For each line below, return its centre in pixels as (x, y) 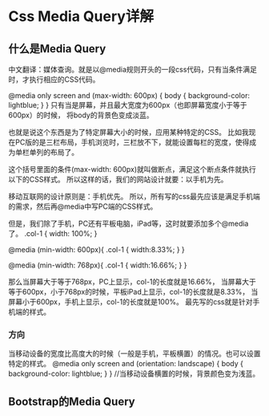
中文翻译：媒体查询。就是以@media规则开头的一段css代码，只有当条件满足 (133, 69)
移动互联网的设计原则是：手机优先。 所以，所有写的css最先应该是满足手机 (131, 196)
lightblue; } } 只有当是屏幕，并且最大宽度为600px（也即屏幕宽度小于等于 (128, 105)
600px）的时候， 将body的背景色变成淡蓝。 (81, 115)
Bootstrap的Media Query (72, 401)
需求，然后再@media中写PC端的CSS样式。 (86, 206)
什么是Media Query (57, 49)
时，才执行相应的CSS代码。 (54, 80)
